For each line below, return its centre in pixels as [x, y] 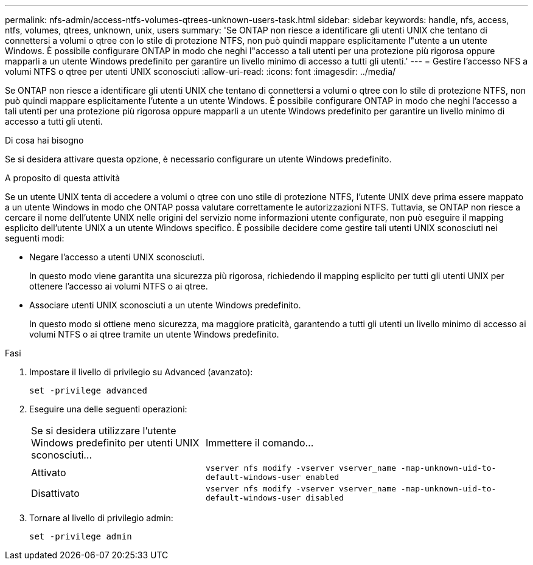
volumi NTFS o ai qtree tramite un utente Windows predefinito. [154, 334]
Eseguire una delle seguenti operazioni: [108, 409]
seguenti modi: [35, 238]
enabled [322, 477]
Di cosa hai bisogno [44, 140]
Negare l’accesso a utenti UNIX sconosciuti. [117, 257]
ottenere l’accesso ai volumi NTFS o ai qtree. [119, 286]
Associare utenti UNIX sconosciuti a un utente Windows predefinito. [165, 305]
